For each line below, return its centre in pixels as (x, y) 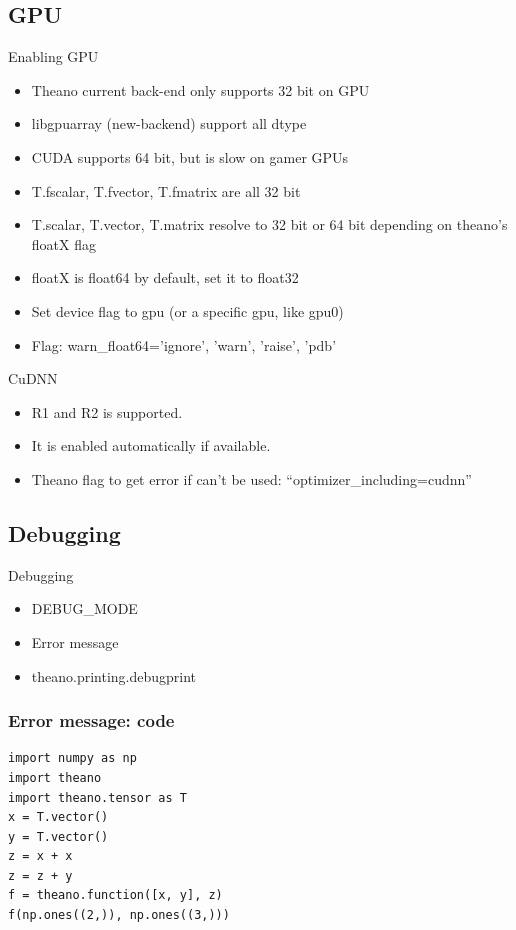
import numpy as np (72, 758)
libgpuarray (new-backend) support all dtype (169, 123)
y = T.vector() (58, 836)
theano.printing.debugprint (114, 675)
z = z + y (40, 875)
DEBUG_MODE (84, 608)
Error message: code (91, 720)
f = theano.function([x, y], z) (115, 895)
